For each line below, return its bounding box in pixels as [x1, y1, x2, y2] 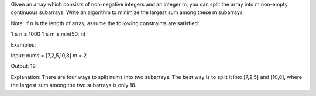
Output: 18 [11, 63, 36, 70]
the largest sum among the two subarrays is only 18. [11, 82, 137, 89]
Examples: [11, 41, 36, 48]
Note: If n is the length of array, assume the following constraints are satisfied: [11, 19, 200, 26]
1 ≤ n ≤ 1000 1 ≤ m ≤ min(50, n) [11, 30, 86, 37]
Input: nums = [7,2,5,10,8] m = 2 [11, 52, 87, 59]
